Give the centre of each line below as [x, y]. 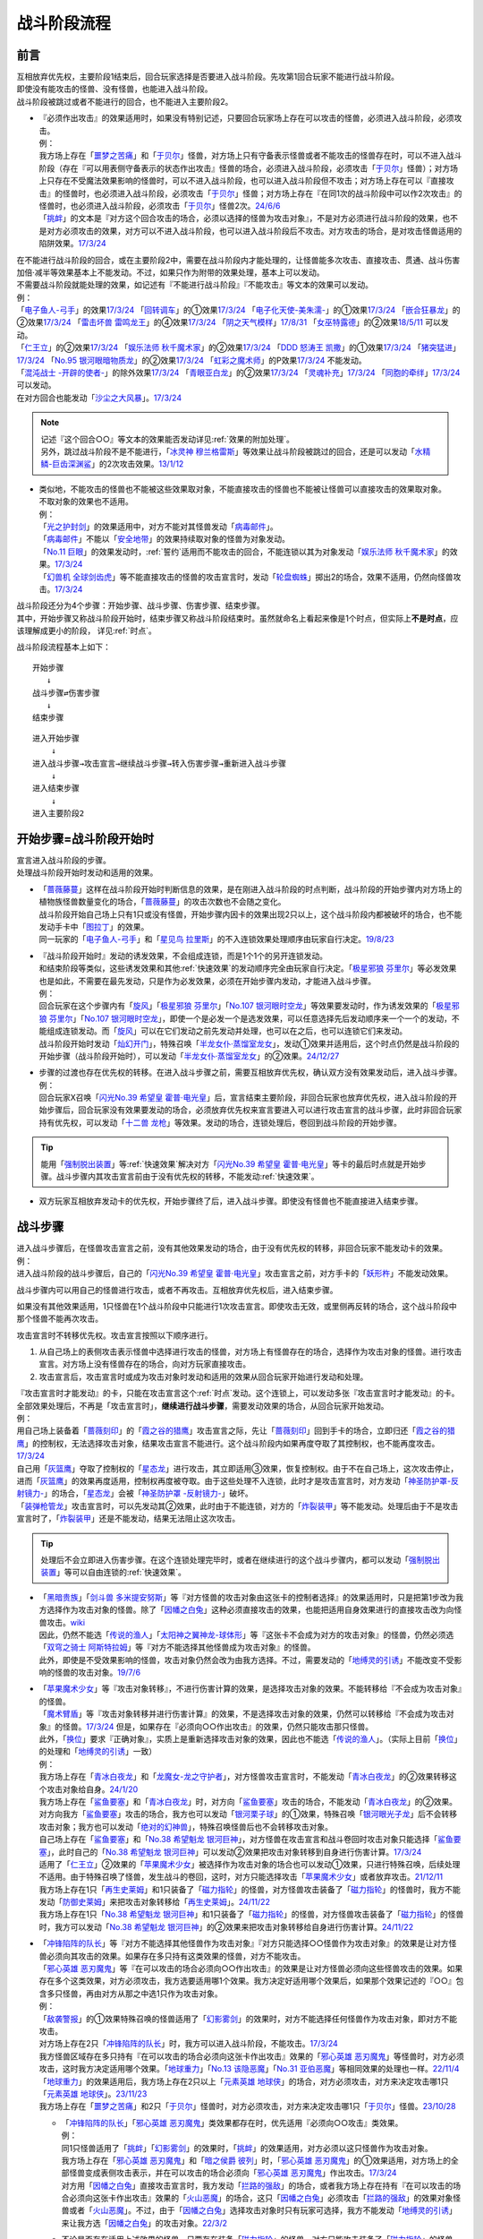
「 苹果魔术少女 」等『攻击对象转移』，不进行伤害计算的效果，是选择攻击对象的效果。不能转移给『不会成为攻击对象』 [250, 1689]
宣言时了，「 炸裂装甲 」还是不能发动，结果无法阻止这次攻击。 [128, 1519]
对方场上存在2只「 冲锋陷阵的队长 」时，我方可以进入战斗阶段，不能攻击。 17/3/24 [189, 2044]
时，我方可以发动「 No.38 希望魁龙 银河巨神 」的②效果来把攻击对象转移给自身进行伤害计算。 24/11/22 [226, 1926]
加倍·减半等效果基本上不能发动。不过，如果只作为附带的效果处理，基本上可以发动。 [171, 272]
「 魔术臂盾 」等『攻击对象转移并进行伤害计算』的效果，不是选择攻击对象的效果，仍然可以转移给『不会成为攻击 [242, 1714]
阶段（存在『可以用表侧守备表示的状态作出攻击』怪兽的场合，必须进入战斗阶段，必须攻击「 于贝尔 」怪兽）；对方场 [248, 168]
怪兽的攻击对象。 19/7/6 [97, 1673]
